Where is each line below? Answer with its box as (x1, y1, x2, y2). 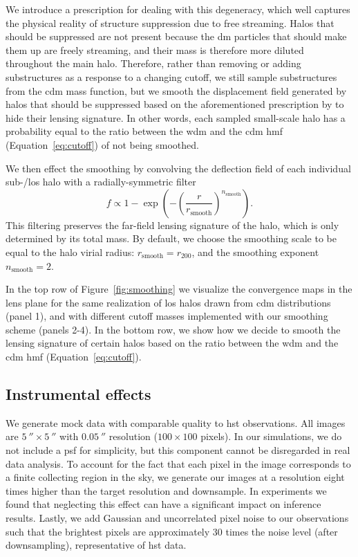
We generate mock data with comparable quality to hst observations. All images (6, 415, 346, 430)
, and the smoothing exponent (191, 244, 319, 259)
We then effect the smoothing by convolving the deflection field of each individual (6, 161, 351, 175)
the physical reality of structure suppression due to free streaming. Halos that (6, 15, 335, 30)
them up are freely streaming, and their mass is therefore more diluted (6, 42, 304, 57)
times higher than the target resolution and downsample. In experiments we (6, 483, 327, 497)
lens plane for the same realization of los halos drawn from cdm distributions (6, 295, 331, 309)
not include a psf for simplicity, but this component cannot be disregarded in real (6, 443, 350, 457)
